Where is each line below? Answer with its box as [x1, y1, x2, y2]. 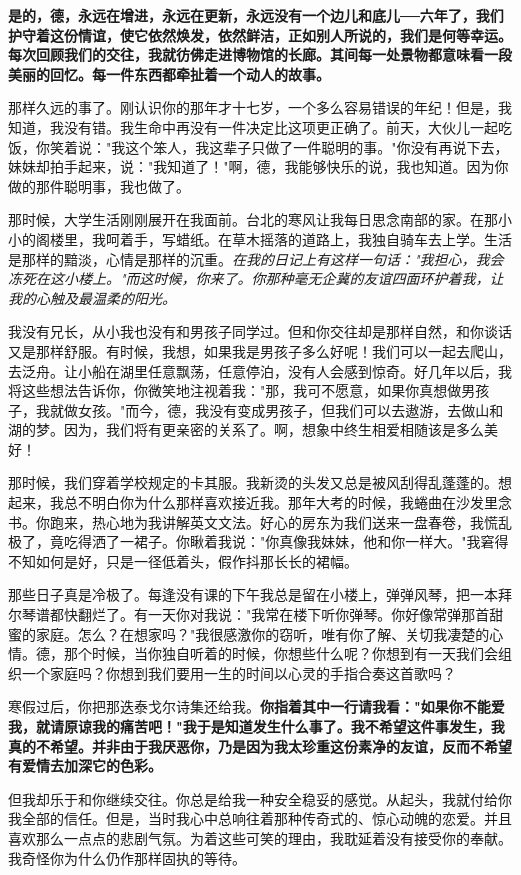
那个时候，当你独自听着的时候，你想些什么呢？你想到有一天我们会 [63, 643, 498, 664]
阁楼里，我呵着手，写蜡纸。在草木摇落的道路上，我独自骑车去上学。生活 [35, 228, 512, 249]
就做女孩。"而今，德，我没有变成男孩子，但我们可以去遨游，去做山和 [49, 399, 504, 420]
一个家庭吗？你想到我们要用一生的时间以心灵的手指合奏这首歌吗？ [21, 662, 456, 683]
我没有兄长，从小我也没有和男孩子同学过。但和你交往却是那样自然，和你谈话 [8, 321, 512, 342]
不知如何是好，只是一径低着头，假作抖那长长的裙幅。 [8, 550, 358, 571]
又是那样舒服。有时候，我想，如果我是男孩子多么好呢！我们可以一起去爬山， [8, 340, 512, 361]
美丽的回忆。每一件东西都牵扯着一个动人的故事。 [8, 63, 330, 84]
